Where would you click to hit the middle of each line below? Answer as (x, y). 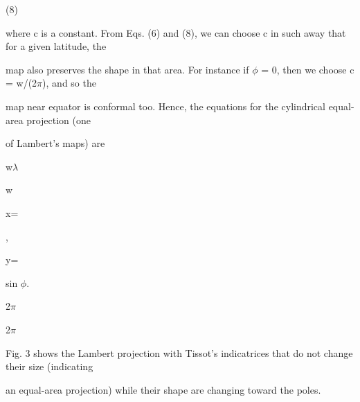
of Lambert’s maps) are (55, 143)
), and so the (69, 83)
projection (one (58, 120)
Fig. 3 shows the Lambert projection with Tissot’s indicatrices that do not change (179, 352)
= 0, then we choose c (308, 69)
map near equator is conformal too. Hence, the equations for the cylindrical (165, 106)
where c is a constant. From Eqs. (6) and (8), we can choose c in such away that (176, 32)
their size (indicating (49, 366)
